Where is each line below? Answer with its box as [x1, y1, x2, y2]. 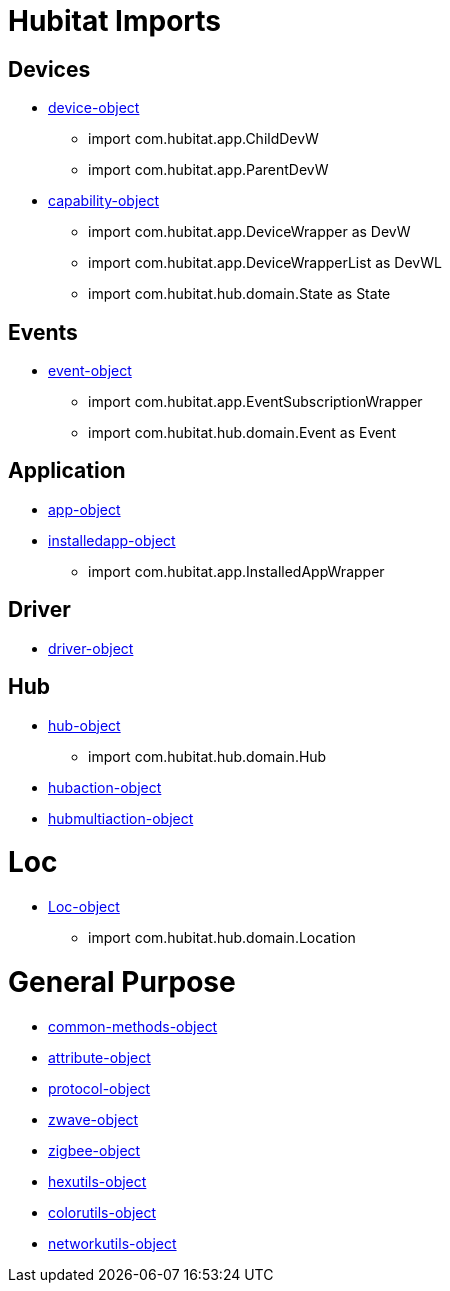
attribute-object [48, 1048, 151, 1066]
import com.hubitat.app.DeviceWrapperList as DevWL [88, 254, 442, 272]
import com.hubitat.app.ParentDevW [88, 161, 329, 179]
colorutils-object [48, 1203, 157, 1221]
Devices [8, 56, 91, 82]
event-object [48, 362, 132, 380]
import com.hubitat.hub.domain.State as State [88, 285, 391, 303]
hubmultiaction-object [48, 809, 194, 827]
